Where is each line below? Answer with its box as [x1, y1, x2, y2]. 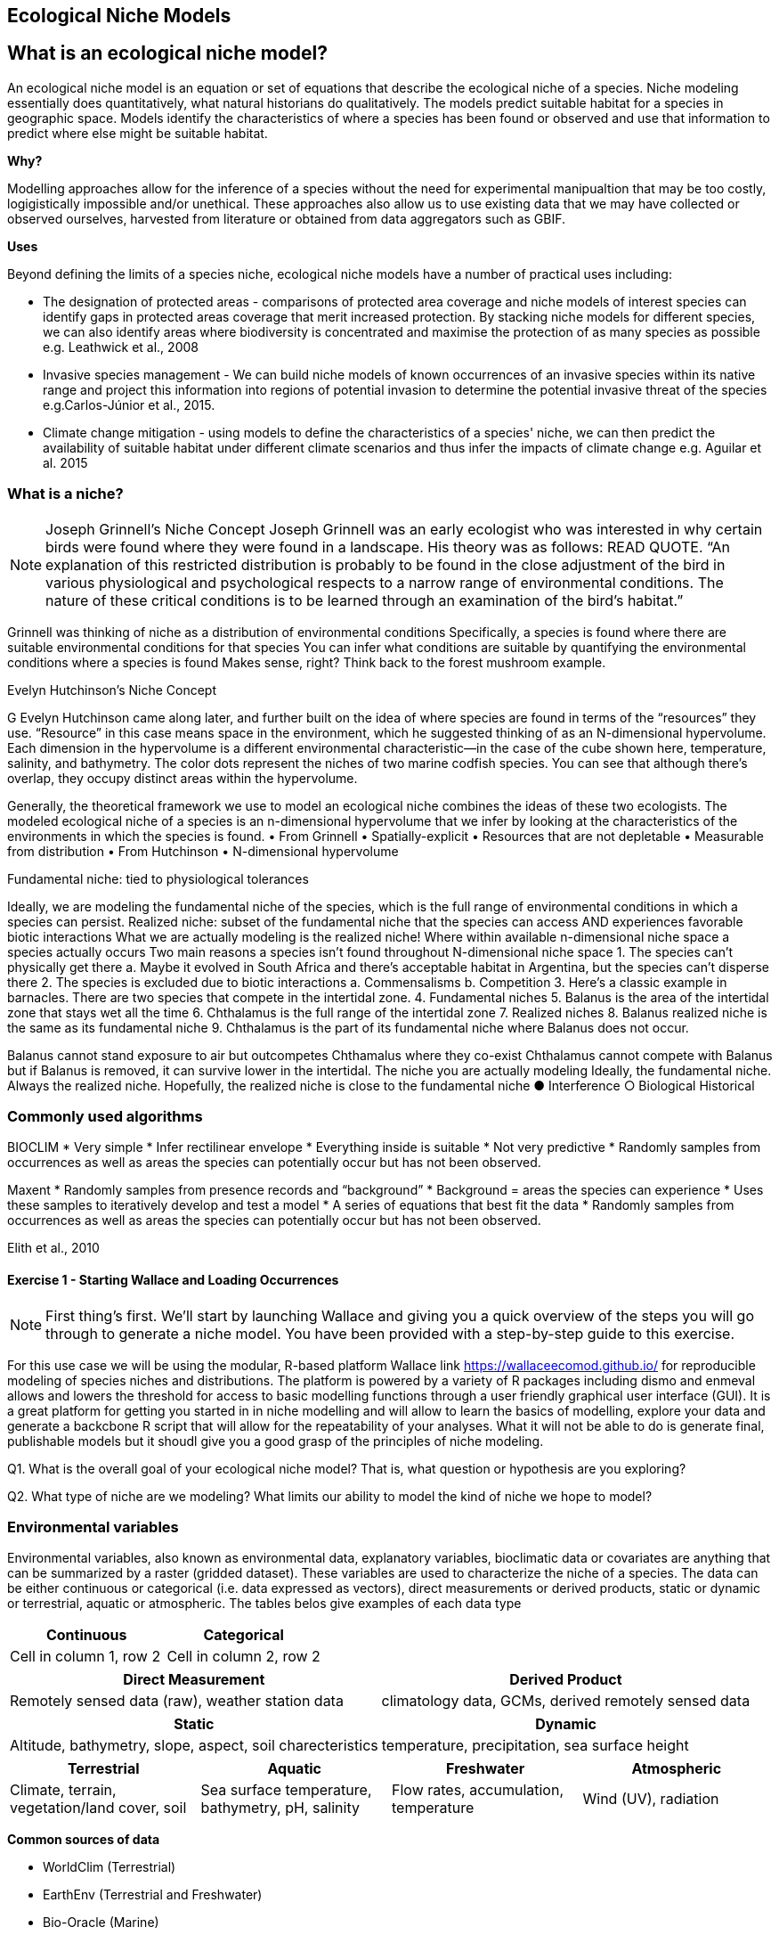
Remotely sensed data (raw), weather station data [10, 1692, 344, 1710]
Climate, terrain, [10, 1781, 117, 1800]
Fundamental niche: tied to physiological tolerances [7, 870, 309, 886]
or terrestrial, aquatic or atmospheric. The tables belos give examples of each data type [7, 1596, 522, 1612]
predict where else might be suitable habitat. [7, 125, 268, 141]
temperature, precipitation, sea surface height [381, 1736, 689, 1755]
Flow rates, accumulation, [392, 1781, 564, 1800]
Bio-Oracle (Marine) [43, 1915, 159, 1931]
